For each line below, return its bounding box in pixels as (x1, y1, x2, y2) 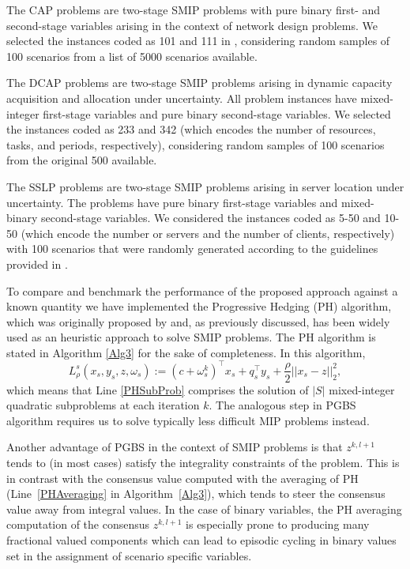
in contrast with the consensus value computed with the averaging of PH (6, 469, 359, 486)
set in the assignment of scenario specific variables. (6, 547, 252, 563)
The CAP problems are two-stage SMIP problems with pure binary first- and (6, 2, 381, 17)
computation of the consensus (6, 516, 150, 533)
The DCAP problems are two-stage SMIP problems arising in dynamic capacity (6, 74, 393, 91)
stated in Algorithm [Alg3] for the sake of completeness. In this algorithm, (6, 344, 366, 360)
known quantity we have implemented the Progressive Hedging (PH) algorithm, (6, 298, 392, 315)
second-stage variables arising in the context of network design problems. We (6, 17, 378, 33)
